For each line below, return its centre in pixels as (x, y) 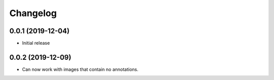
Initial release (36, 43)
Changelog (33, 13)
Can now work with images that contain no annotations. (80, 69)
